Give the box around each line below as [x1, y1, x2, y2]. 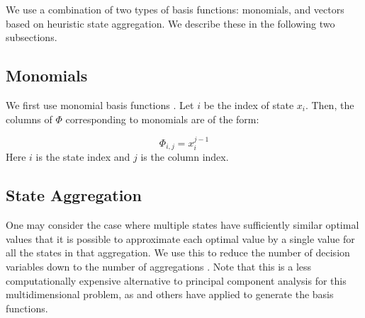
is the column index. [140, 149, 229, 164]
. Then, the [305, 97, 354, 112]
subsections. [6, 30, 57, 45]
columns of [6, 111, 52, 126]
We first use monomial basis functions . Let [6, 97, 194, 112]
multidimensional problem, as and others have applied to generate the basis [6, 287, 334, 302]
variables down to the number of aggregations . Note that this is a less [6, 259, 312, 274]
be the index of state [203, 97, 294, 112]
